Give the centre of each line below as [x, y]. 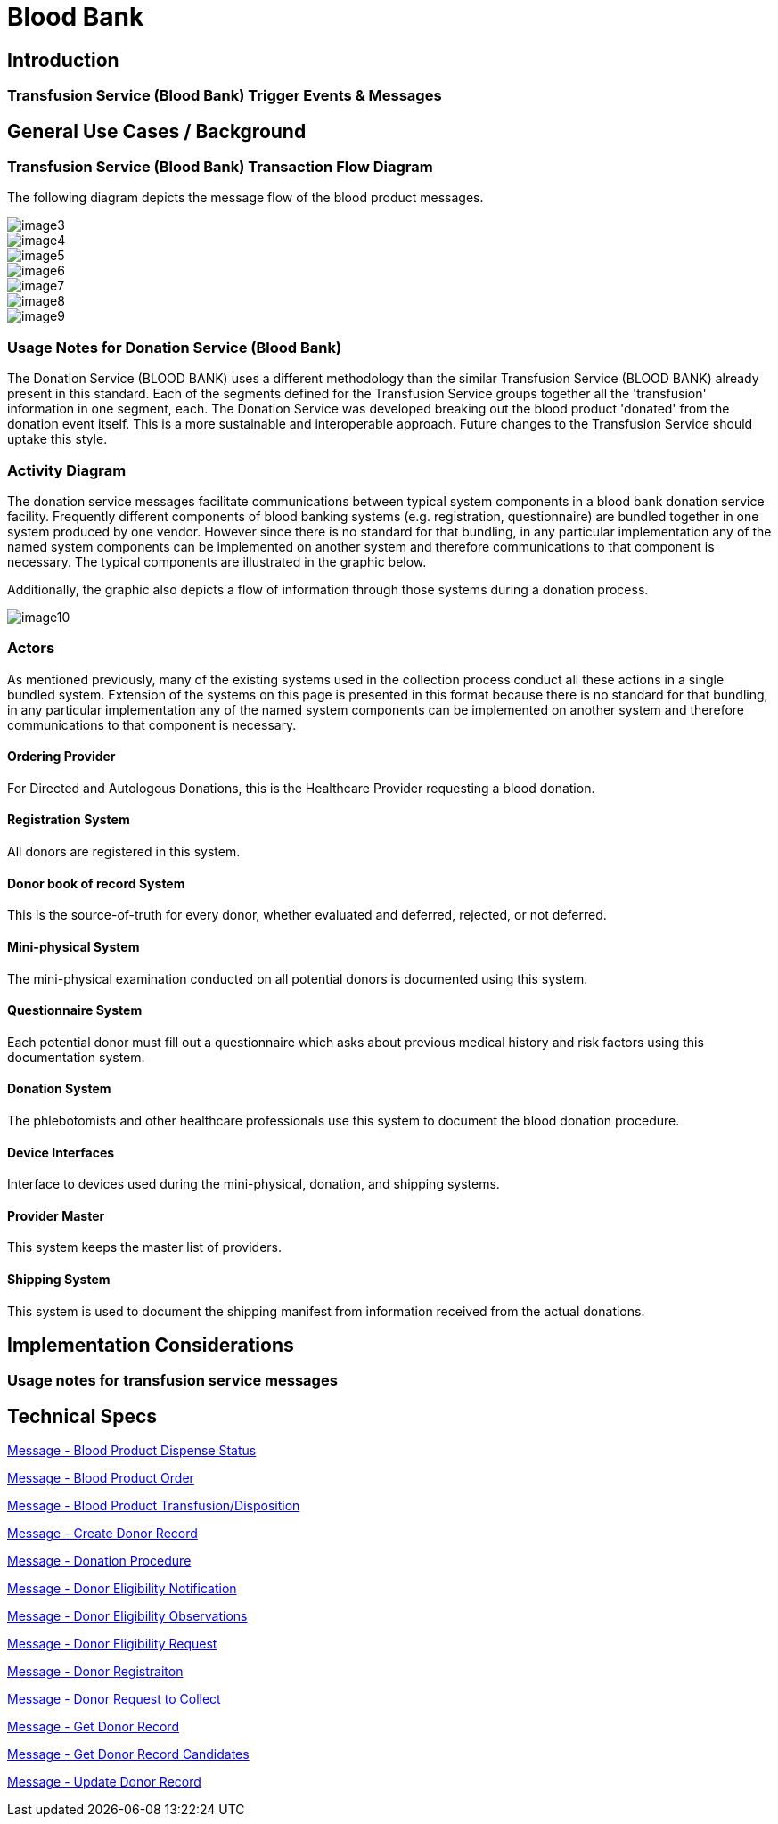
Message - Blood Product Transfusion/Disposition [154, 1506]
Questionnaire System [75, 1010]
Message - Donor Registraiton [95, 1672]
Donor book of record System [96, 883]
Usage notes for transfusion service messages [172, 1381]
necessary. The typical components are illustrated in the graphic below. [217, 561]
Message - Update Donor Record [104, 1782]
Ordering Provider [61, 757]
